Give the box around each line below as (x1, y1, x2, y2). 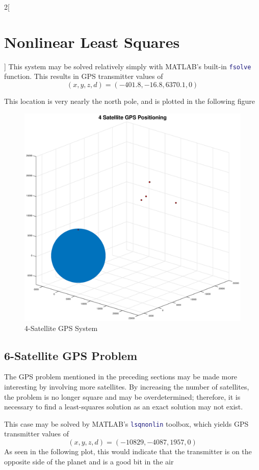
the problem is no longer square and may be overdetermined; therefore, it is (4, 391, 241, 402)
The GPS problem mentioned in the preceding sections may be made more (4, 371, 238, 382)
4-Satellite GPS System (24, 322, 98, 333)
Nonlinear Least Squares (4, 31, 180, 52)
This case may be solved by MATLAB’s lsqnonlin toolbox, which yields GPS (4, 418, 249, 429)
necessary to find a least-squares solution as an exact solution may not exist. (4, 401, 243, 412)
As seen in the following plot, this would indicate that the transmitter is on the (4, 446, 252, 457)
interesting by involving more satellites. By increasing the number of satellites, (4, 381, 249, 392)
